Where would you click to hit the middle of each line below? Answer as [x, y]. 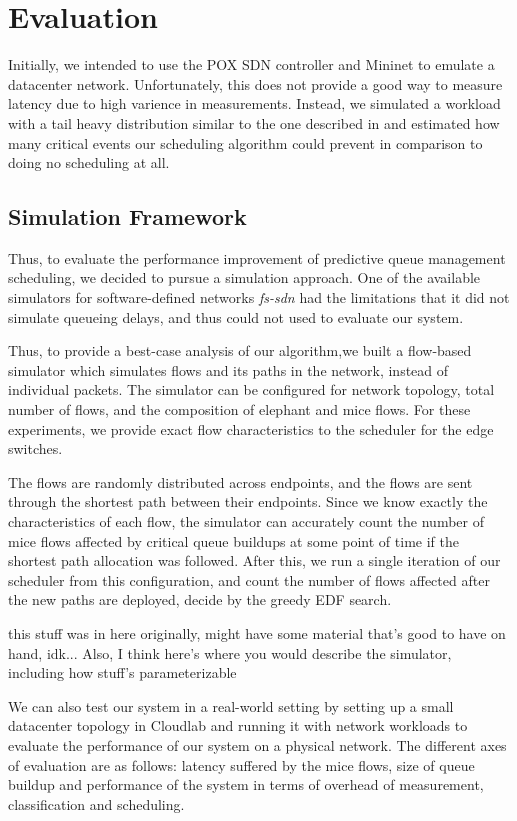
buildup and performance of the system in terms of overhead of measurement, [246, 784]
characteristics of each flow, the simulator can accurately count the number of [246, 521]
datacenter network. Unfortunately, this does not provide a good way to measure [255, 83]
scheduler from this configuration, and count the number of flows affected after [249, 579]
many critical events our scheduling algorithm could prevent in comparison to [245, 142]
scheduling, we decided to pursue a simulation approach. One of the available [244, 277]
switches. [35, 448]
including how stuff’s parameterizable [122, 672]
